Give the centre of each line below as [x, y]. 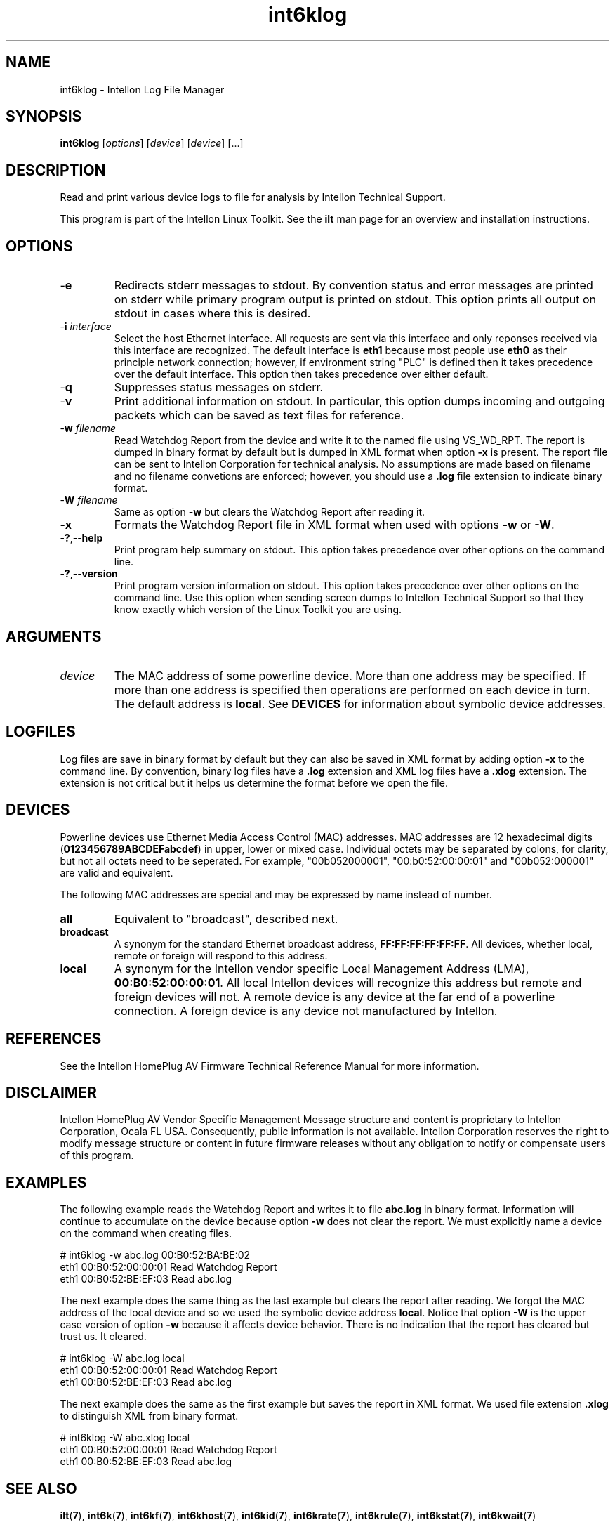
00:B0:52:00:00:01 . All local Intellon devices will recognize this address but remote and [348, 982]
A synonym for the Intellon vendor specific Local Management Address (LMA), [322, 968]
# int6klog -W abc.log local [122, 1358]
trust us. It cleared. [103, 1337]
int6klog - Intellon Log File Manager [142, 89]
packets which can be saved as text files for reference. [259, 415]
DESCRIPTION [56, 170]
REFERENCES [54, 1039]
